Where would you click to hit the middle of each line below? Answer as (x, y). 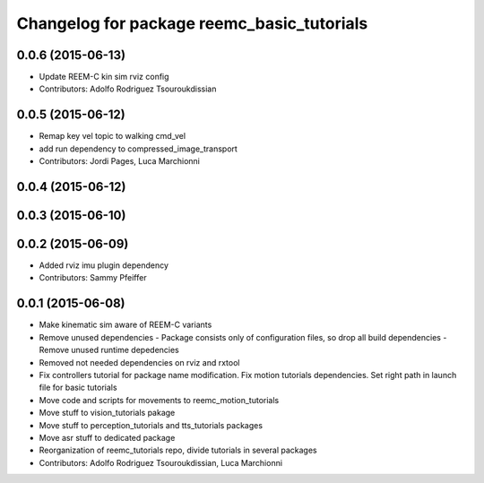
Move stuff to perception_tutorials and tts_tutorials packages (151, 425)
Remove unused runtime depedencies (109, 350)
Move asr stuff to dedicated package (107, 437)
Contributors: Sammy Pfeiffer (93, 278)
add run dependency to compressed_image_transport (138, 149)
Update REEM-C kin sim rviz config (104, 77)
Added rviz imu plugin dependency (104, 265)
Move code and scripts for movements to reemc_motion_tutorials (159, 400)
